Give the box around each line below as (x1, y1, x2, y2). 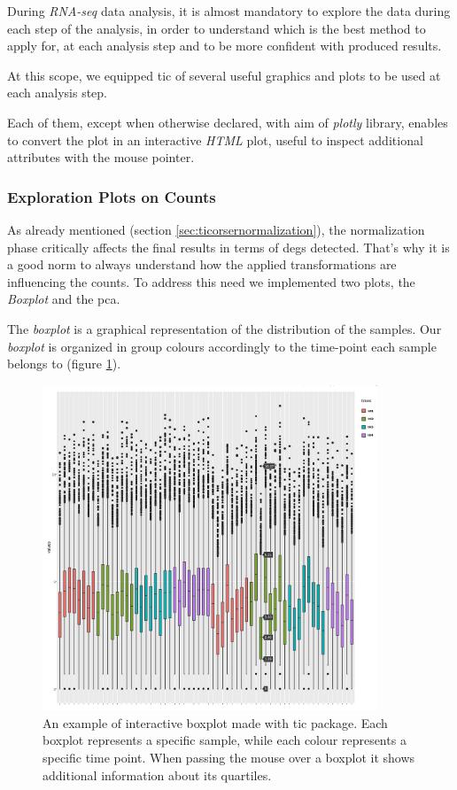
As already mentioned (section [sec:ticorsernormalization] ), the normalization (7, 220, 425, 238)
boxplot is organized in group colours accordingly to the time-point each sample (7, 337, 437, 355)
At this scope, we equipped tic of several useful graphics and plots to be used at (7, 66, 441, 84)
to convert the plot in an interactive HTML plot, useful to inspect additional (7, 130, 423, 149)
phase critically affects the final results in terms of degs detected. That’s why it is (7, 237, 450, 256)
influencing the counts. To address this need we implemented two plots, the (7, 272, 415, 290)
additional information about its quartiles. (43, 765, 272, 784)
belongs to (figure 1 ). (7, 354, 121, 373)
